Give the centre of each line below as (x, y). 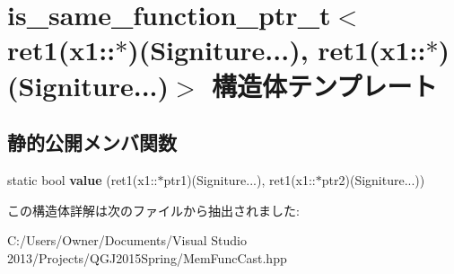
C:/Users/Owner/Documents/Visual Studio (127, 240)
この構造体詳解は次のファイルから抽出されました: (153, 210)
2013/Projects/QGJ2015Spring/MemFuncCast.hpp (147, 257)
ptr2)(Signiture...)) (373, 179)
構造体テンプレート (325, 85)
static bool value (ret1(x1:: (83, 179)
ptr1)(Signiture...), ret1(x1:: (240, 179)
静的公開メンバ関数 (92, 142)
